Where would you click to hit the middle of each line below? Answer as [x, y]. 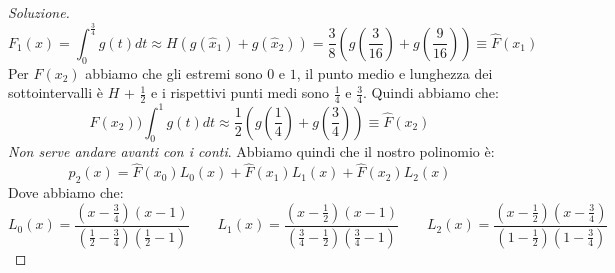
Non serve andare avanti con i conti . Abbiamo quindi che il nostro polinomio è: [251, 151]
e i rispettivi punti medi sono [240, 92]
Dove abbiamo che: [66, 192]
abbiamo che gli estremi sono [174, 72]
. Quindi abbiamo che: [431, 92]
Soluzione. [39, 12]
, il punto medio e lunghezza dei [394, 72]
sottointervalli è [56, 92]
